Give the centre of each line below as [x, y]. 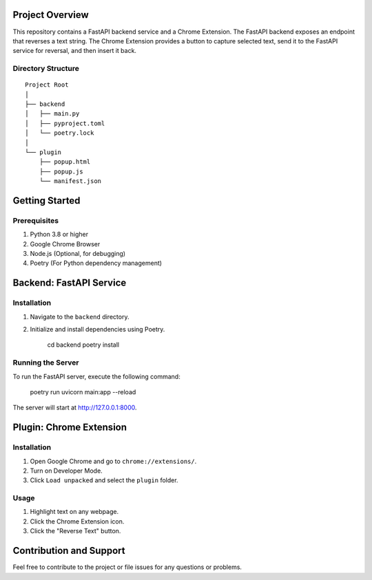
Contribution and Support [69, 551]
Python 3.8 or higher [59, 235]
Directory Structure [46, 69]
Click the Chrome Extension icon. [77, 521]
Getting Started [46, 201]
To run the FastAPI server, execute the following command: [96, 376]
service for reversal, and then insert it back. [75, 51]
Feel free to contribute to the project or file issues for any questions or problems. [127, 567]
